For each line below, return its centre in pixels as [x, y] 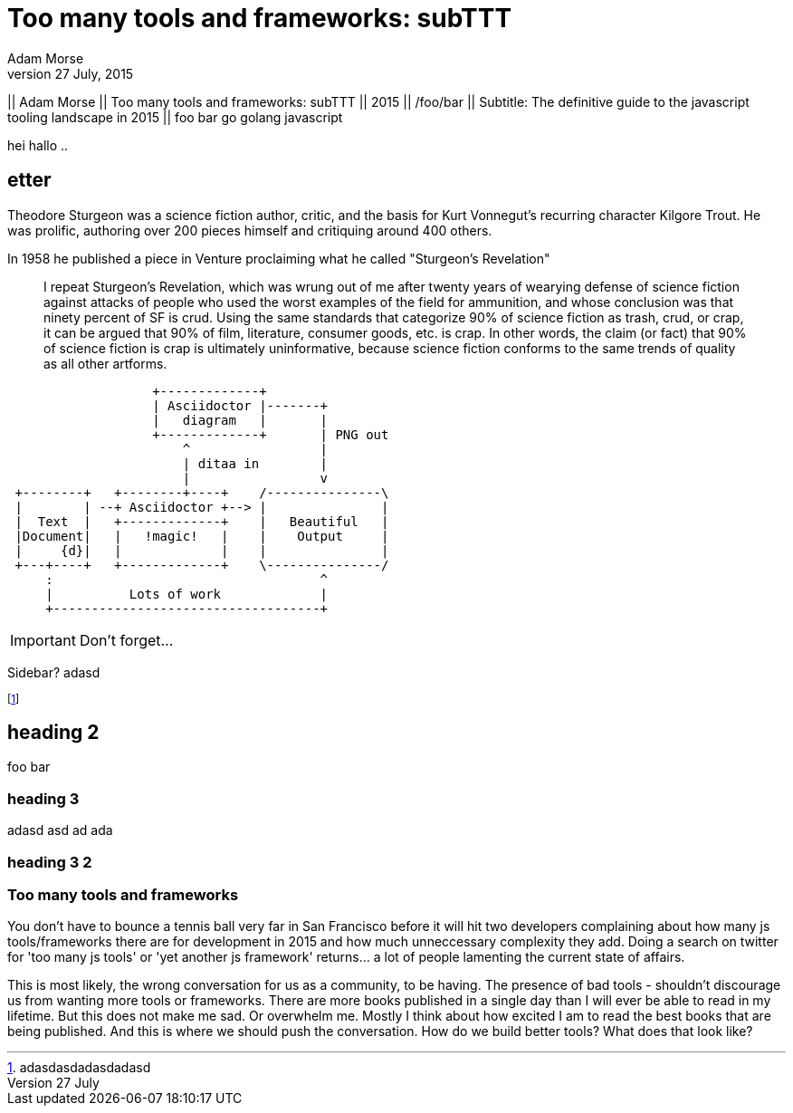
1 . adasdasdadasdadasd [79, 1068]
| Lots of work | [187, 594]
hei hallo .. [38, 145]
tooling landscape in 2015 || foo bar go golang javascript [175, 117]
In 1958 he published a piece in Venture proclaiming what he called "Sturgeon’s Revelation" [279, 258]
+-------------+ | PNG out [271, 434]
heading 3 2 [50, 862]
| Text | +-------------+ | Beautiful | [202, 521]
